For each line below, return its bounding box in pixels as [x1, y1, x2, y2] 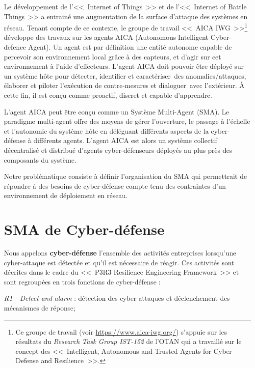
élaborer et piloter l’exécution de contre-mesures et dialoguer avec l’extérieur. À [4, 80, 245, 90]
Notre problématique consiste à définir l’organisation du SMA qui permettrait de [4, 171, 247, 181]
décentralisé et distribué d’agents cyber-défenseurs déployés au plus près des [4, 144, 232, 155]
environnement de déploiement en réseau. [4, 190, 128, 200]
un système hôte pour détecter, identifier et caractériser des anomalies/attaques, [4, 70, 246, 81]
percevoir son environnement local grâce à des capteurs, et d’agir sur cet [4, 51, 221, 61]
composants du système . [4, 154, 76, 165]
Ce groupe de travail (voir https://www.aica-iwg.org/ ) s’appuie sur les [15, 326, 227, 337]
